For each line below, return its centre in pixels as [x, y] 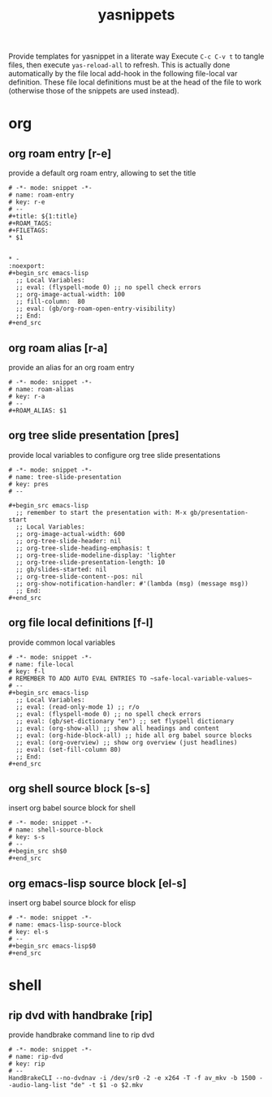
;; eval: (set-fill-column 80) [69, 749]
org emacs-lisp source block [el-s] [97, 883]
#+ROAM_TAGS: [30, 224]
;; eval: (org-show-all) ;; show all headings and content [118, 728]
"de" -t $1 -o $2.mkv [107, 1086]
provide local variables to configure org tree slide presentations [114, 455]
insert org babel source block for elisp [72, 903]
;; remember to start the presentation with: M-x [101, 512]
